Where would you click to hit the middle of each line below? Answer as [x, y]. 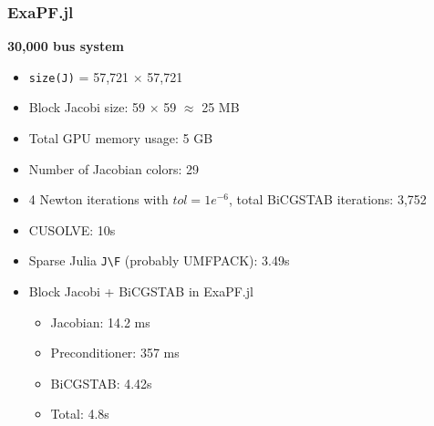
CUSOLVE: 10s [72, 229]
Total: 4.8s [80, 414]
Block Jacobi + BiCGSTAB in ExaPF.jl [141, 291]
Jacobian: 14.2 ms [100, 322]
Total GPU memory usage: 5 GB [121, 138]
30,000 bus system [66, 46]
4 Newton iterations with [98, 199]
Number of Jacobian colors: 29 [114, 168]
